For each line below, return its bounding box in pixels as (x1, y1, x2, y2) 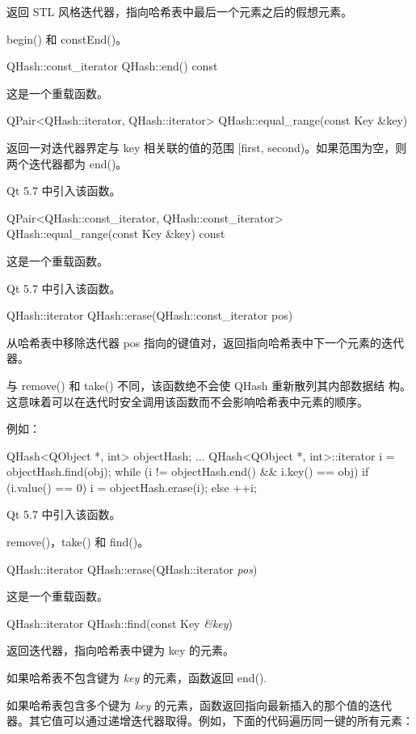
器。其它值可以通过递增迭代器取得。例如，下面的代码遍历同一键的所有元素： (6, 712, 414, 729)
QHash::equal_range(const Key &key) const (6, 225, 225, 242)
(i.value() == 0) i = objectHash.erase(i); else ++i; (6, 478, 257, 495)
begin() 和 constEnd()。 (6, 30, 128, 47)
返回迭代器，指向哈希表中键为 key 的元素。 (6, 642, 234, 659)
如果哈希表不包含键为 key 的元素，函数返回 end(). (6, 669, 267, 686)
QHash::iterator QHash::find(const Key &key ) (6, 614, 233, 631)
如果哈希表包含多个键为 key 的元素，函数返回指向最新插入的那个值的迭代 (6, 696, 393, 713)
